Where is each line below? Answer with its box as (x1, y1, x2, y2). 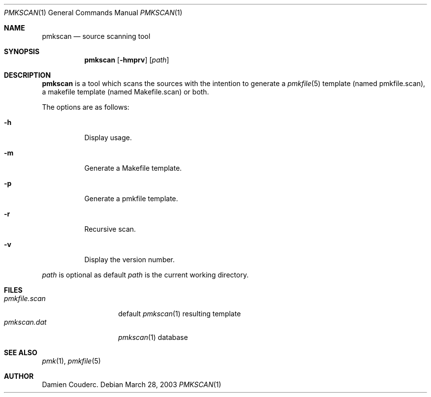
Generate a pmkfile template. (84, 194, 178, 203)
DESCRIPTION (4, 71, 51, 79)
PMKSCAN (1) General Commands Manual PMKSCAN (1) (4, 8, 183, 17)
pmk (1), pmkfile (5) (42, 357, 101, 365)
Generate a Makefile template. (84, 164, 182, 172)
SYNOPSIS (4, 47, 40, 56)
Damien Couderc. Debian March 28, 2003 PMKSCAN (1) (42, 380, 221, 389)
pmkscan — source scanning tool (42, 32, 151, 40)
